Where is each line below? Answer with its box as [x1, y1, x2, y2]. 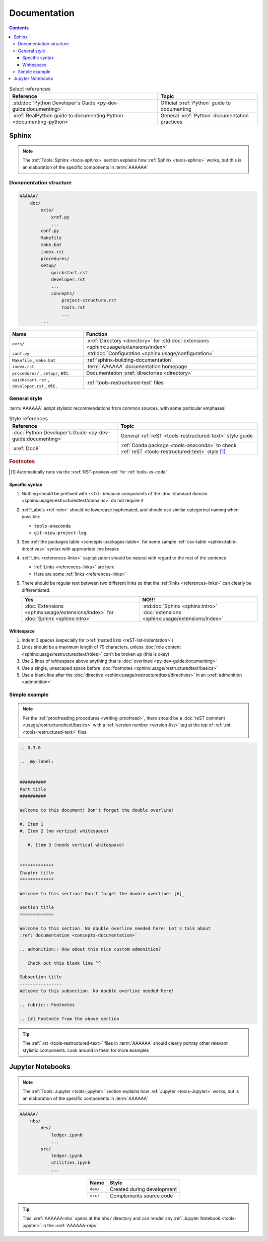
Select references [9, 85, 51, 92]
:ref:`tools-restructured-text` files [86, 379, 164, 386]
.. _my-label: [19, 759, 54, 765]
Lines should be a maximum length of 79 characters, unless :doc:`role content [21, 644, 181, 650]
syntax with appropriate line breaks [47, 545, 119, 551]
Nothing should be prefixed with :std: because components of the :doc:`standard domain [21, 490, 208, 496]
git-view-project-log [34, 530, 87, 536]
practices [160, 118, 183, 125]
